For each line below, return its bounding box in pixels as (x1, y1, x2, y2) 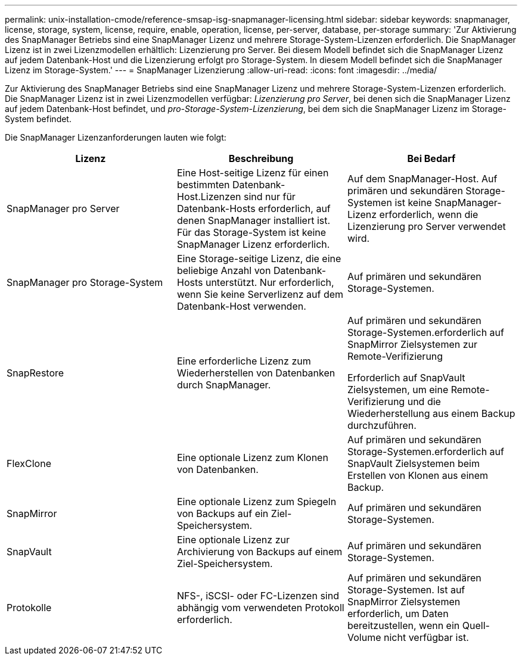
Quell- (462, 619, 490, 631)
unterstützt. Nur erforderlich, (205, 276, 334, 288)
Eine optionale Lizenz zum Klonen (176, 452, 328, 463)
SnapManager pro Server (7, 203, 120, 214)
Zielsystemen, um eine (347, 384, 449, 396)
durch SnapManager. (176, 379, 271, 391)
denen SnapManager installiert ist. (176, 214, 331, 226)
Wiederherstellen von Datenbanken (176, 367, 335, 379)
